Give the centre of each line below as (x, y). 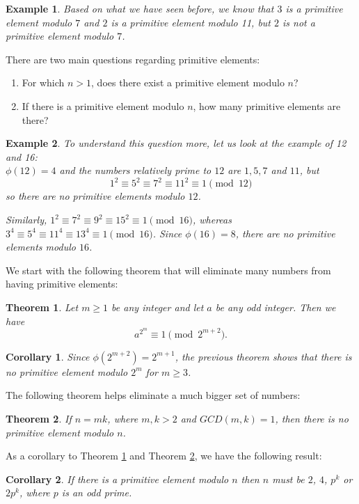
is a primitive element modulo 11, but (191, 22)
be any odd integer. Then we (276, 307)
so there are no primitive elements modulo (95, 196)
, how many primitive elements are (267, 105)
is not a (299, 22)
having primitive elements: (62, 284)
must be (288, 479)
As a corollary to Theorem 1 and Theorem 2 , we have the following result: (164, 456)
